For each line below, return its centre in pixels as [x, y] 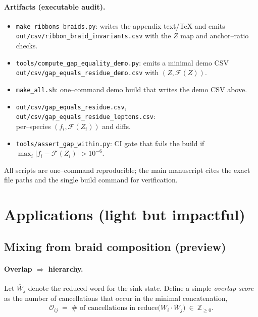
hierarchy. [66, 268]
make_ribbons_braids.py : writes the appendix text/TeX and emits [120, 25]
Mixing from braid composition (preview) [115, 246]
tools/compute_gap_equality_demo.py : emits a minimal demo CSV [122, 62]
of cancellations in [108, 308]
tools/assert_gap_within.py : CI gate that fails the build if [110, 143]
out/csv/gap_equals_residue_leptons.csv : [86, 116]
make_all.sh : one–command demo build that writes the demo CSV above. [132, 89]
